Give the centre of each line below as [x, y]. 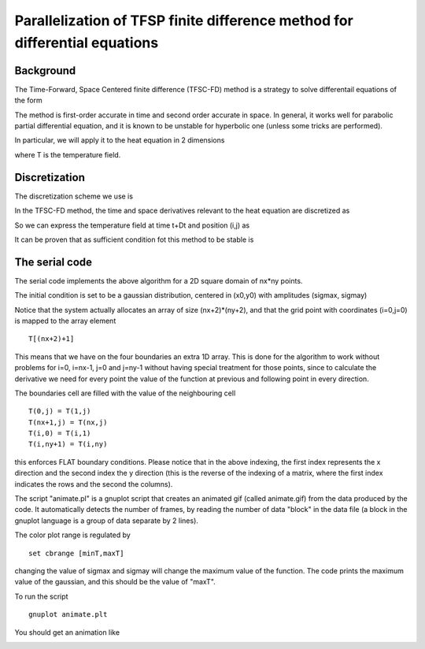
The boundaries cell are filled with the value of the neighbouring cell [125, 393]
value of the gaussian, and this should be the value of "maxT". [115, 582]
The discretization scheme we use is [74, 196]
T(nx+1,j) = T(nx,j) [68, 422]
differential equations [87, 43]
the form [28, 100]
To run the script [41, 596]
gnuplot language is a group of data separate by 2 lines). [106, 521]
